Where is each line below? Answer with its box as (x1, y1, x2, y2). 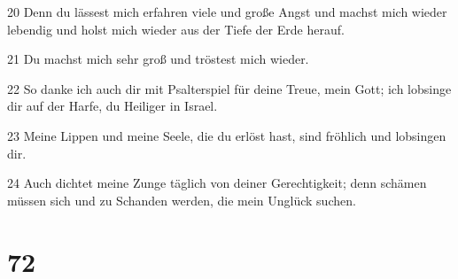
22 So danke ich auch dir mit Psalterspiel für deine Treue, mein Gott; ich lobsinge (7, 79, 452, 97)
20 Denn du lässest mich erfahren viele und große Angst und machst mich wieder (7, 3, 447, 20)
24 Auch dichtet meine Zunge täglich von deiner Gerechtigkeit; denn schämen (7, 174, 427, 192)
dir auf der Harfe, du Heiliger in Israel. (7, 97, 218, 115)
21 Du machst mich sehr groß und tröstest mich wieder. (7, 50, 309, 68)
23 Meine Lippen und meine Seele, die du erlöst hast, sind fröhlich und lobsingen (7, 126, 446, 144)
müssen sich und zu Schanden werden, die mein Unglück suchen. (7, 190, 356, 209)
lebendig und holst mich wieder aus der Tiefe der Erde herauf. (7, 19, 345, 38)
